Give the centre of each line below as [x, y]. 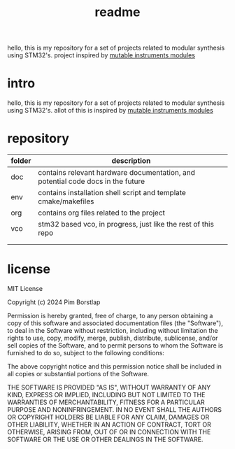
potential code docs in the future [92, 181]
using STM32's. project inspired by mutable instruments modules [101, 55]
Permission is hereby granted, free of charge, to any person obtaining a [110, 316]
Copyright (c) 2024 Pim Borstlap [54, 302]
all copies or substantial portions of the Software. [78, 374]
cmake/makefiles [66, 201]
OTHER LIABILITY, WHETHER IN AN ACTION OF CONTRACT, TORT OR [109, 425]
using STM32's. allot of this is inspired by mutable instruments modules [110, 111]
